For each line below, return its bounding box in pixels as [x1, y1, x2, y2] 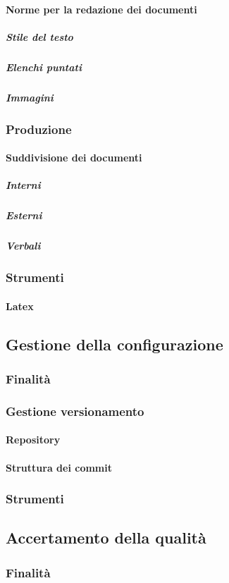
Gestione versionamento [6, 402, 144, 419]
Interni [6, 178, 41, 192]
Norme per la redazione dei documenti [6, 1, 197, 16]
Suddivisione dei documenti [6, 150, 142, 165]
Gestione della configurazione [6, 333, 223, 355]
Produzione [6, 120, 72, 137]
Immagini [6, 90, 54, 104]
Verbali [6, 238, 41, 253]
